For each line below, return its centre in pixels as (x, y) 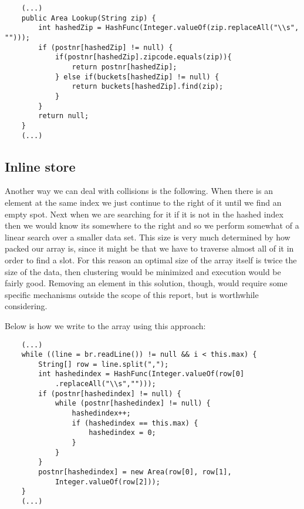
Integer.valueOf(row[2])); (107, 482)
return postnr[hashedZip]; (124, 67)
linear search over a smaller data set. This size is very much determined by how (148, 237)
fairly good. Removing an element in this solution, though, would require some (146, 283)
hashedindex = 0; (122, 433)
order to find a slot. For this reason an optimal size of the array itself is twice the (151, 259)
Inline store (40, 166)
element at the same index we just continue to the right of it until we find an (143, 202)
